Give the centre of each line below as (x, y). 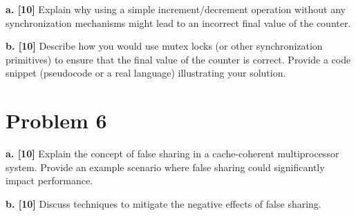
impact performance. (49, 180)
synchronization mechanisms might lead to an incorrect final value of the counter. (178, 22)
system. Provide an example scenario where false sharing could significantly (165, 167)
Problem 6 (56, 120)
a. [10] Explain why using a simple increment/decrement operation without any (176, 9)
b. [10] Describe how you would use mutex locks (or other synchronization (164, 46)
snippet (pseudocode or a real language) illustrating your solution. (146, 73)
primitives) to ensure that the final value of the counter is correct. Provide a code (178, 59)
